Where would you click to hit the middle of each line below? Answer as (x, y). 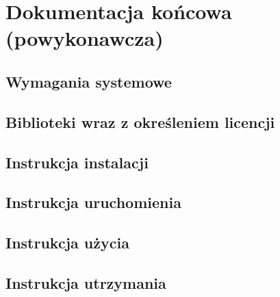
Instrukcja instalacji (77, 162)
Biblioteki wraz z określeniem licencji (140, 121)
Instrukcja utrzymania (86, 282)
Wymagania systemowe (89, 81)
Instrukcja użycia (67, 243)
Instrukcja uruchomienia (93, 202)
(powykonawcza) (85, 38)
